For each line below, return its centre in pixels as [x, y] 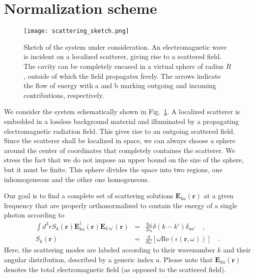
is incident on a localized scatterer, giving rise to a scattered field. [123, 56]
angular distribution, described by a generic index [79, 259]
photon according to [34, 215]
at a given [219, 196]
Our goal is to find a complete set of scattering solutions [89, 196]
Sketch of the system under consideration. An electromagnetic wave [125, 46]
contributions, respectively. [64, 95]
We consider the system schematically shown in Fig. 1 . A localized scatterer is [122, 111]
